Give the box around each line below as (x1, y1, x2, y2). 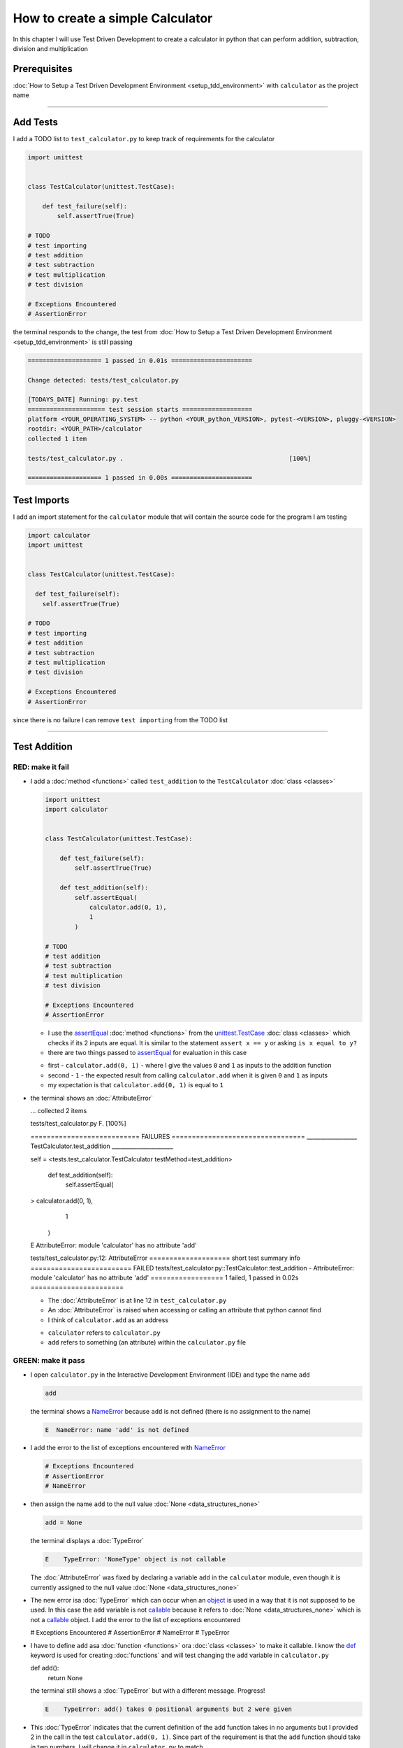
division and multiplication (13, 44, 89, 52)
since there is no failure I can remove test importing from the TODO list (13, 715, 228, 724)
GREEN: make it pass (13, 1356, 85, 1366)
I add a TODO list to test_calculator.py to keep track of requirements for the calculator (13, 135, 275, 143)
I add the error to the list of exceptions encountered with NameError (30, 1444, 226, 1452)
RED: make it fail (13, 762, 69, 772)
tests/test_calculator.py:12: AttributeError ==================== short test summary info (30, 1254, 300, 1262)
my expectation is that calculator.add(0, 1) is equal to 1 (47, 1081, 224, 1089)
